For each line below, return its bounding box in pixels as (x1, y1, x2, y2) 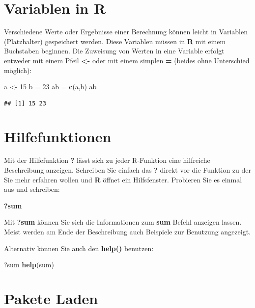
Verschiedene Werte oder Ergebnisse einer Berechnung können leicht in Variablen (4, 26, 248, 37)
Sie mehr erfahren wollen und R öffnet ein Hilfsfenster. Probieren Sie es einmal (4, 174, 242, 184)
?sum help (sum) (4, 259, 54, 270)
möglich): (4, 65, 32, 75)
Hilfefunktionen (4, 127, 112, 147)
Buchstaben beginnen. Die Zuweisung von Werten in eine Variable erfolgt (4, 46, 225, 56)
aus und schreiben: (4, 184, 60, 194)
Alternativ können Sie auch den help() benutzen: (4, 243, 154, 253)
